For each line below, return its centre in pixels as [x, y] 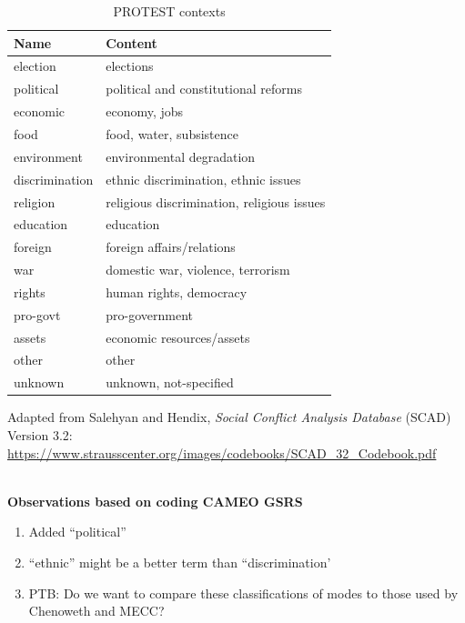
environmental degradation [181, 156]
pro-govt [37, 314]
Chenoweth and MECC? [96, 611]
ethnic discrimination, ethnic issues [203, 179]
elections [130, 66]
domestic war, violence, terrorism [198, 270]
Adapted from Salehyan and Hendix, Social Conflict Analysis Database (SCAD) [229, 417]
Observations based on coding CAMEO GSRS [155, 501]
